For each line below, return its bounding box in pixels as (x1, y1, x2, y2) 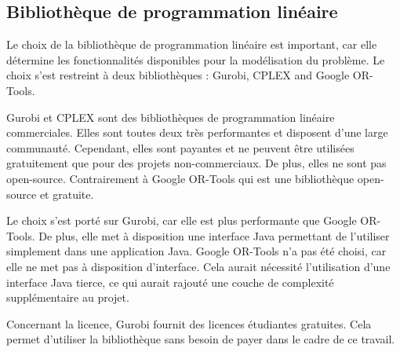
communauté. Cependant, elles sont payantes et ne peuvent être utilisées (6, 139, 355, 156)
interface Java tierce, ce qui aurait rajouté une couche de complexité (6, 273, 334, 290)
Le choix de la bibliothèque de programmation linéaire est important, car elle (6, 36, 377, 53)
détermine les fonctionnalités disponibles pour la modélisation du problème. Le (6, 51, 385, 68)
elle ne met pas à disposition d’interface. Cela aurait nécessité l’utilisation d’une (6, 258, 391, 274)
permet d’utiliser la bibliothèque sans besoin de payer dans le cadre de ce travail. (6, 331, 395, 347)
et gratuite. (39, 185, 94, 202)
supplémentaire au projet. (6, 289, 129, 306)
